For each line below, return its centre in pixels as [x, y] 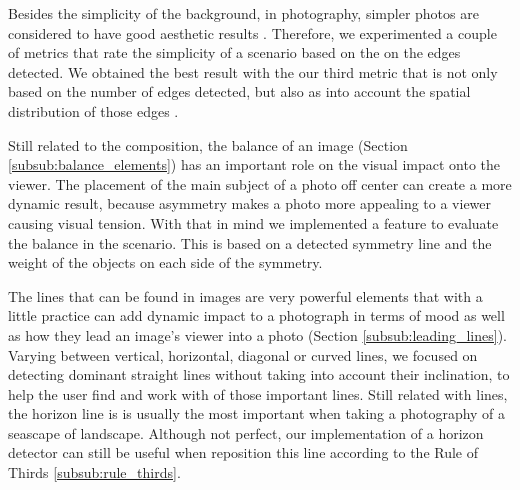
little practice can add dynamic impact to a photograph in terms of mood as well [256, 315]
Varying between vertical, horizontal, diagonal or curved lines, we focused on [243, 354]
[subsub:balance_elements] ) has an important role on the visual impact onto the [254, 164]
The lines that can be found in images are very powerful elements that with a [245, 295]
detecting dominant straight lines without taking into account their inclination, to [259, 374]
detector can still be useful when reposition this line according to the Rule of [243, 452]
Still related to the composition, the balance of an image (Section [208, 144]
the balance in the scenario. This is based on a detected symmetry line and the [250, 242]
